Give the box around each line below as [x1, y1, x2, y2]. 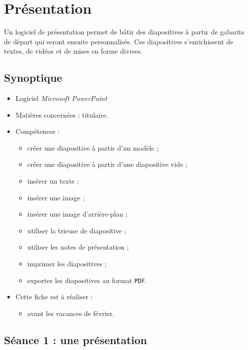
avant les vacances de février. [27, 308, 115, 318]
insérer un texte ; [27, 176, 79, 186]
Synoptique [4, 70, 62, 85]
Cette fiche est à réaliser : [15, 291, 93, 302]
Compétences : [15, 126, 60, 136]
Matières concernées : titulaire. [15, 109, 108, 120]
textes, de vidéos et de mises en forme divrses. [4, 46, 143, 56]
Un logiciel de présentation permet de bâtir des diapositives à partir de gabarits [4, 27, 245, 37]
